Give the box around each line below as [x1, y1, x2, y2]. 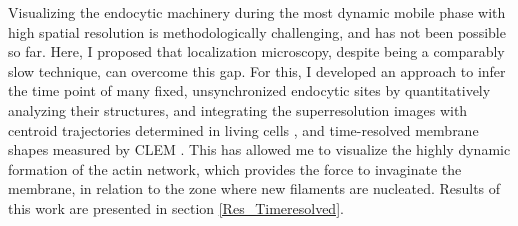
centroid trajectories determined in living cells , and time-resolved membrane [8, 119, 479, 140]
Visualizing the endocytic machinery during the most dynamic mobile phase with [8, 2, 506, 22]
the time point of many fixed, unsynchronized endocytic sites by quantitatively [8, 80, 491, 101]
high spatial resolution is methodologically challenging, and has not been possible [8, 21, 506, 42]
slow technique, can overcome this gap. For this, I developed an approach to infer [8, 60, 506, 81]
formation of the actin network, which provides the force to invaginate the [8, 158, 462, 179]
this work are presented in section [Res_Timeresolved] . [8, 197, 344, 218]
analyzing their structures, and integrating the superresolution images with [8, 99, 468, 120]
